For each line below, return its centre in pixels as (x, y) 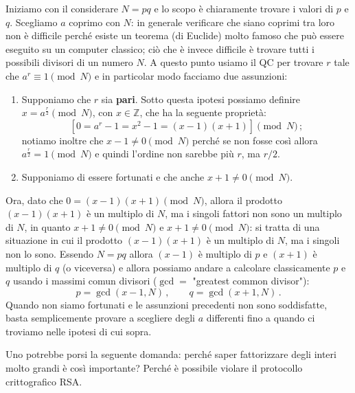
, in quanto (47, 226)
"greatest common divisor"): (251, 281)
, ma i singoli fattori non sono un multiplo (253, 213)
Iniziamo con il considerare (62, 8)
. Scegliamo (34, 22)
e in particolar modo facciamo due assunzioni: (191, 75)
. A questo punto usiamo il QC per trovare (233, 62)
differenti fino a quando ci (261, 318)
